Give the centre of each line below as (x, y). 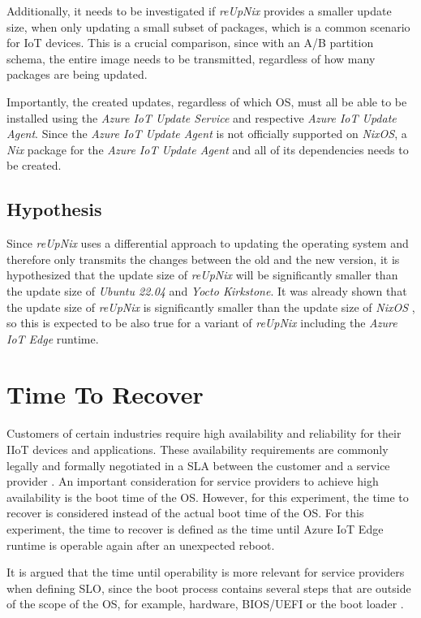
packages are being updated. (77, 74)
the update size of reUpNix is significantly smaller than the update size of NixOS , (211, 307)
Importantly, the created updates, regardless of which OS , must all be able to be (207, 101)
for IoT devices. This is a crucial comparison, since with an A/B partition (190, 43)
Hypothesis (54, 209)
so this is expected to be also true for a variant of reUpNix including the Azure (202, 323)
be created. (34, 165)
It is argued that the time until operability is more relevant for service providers (206, 572)
